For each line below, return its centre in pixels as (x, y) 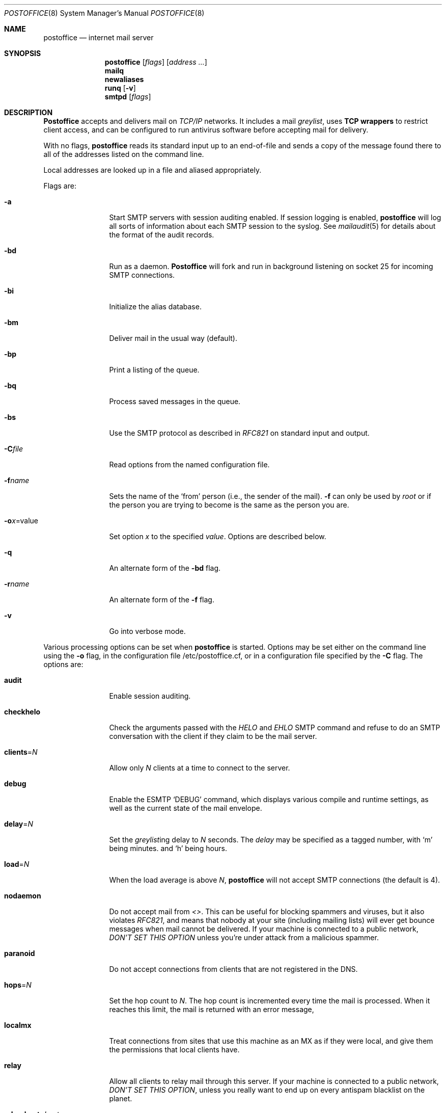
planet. (121, 1098)
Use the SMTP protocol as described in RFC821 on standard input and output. (239, 433)
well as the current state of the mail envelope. (186, 808)
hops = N (18, 985)
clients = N (21, 752)
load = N (17, 864)
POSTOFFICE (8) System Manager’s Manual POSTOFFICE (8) (104, 13)
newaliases (124, 79)
